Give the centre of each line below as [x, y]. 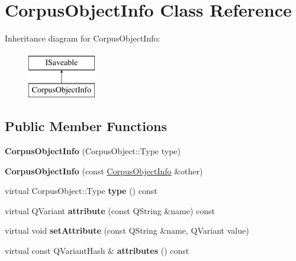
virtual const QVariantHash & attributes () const [97, 251]
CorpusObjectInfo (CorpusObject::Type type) [93, 151]
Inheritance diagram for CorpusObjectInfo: [83, 38]
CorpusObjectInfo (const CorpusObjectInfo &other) [104, 171]
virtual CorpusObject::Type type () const [81, 191]
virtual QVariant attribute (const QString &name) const [110, 210]
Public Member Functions [86, 126]
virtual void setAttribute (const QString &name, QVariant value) [127, 230]
